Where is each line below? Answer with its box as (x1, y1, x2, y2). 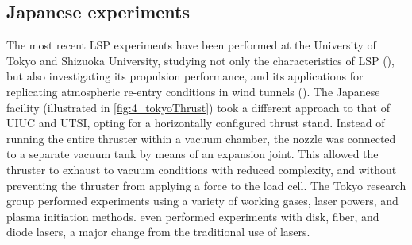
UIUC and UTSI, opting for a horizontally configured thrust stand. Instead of (6, 115, 385, 131)
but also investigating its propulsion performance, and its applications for (6, 68, 364, 84)
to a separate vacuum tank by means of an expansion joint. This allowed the (6, 146, 379, 162)
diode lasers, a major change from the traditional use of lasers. (6, 224, 310, 240)
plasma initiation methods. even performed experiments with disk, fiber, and (6, 208, 379, 224)
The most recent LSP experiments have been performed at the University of (6, 37, 376, 53)
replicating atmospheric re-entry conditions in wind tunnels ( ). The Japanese (6, 83, 380, 99)
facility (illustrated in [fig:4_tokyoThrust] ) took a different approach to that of (6, 99, 391, 115)
